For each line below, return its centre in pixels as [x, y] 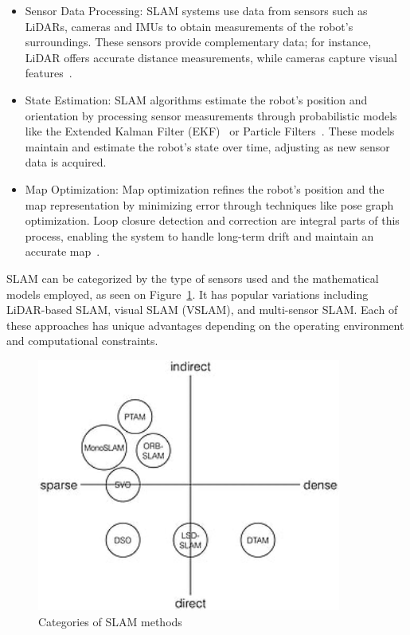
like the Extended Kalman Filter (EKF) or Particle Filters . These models [210, 131]
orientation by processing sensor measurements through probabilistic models [211, 115]
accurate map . [62, 251]
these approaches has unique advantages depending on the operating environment [205, 325]
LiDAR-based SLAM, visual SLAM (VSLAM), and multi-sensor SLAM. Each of [202, 310]
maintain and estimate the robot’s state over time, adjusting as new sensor [207, 146]
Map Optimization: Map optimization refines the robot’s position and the [205, 188]
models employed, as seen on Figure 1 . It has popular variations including [187, 294]
